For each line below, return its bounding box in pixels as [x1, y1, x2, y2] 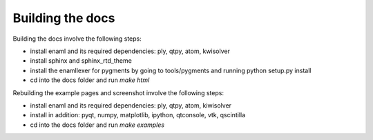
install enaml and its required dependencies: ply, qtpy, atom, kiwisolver [30, 101, 231, 110]
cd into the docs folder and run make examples [30, 121, 165, 129]
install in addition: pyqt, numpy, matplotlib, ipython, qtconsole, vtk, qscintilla [30, 111, 245, 119]
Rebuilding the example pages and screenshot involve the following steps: [12, 88, 224, 97]
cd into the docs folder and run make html [30, 76, 150, 84]
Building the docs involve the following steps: [12, 34, 142, 43]
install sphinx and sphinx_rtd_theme [30, 57, 133, 65]
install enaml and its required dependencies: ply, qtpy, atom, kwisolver [30, 47, 231, 55]
